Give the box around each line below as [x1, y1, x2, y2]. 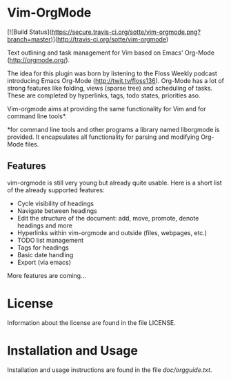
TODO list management [17, 236, 84, 244]
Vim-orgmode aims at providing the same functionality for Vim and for [7, 104, 207, 113]
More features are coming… [7, 271, 86, 279]
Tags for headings [17, 243, 69, 252]
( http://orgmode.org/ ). [7, 55, 70, 64]
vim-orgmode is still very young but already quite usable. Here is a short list [7, 178, 222, 187]
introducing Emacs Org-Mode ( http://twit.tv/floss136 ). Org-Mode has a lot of [7, 76, 224, 84]
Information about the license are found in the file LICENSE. [7, 318, 176, 326]
